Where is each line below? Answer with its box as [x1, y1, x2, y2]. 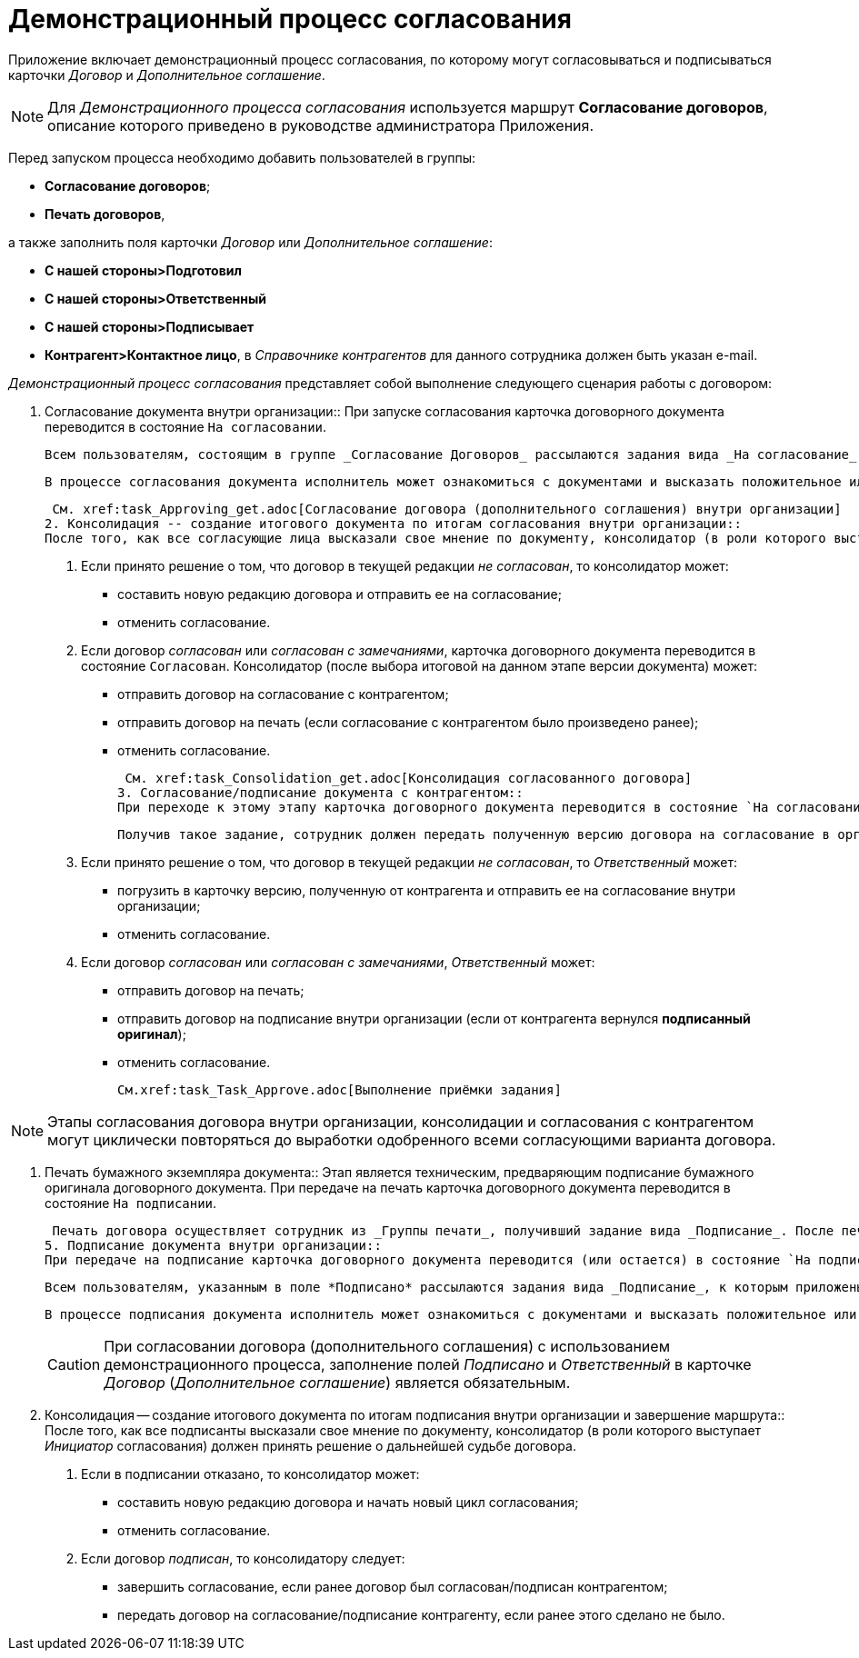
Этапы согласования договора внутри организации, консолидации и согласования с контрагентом [47, 1112, 754, 1131]
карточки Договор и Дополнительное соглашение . [8, 66, 325, 83]
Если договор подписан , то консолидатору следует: [81, 1550, 405, 1566]
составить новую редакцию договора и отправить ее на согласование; [117, 585, 563, 602]
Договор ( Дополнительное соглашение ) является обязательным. [104, 1373, 571, 1392]
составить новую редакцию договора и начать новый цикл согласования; [117, 1493, 579, 1510]
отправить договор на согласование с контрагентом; [117, 685, 449, 702]
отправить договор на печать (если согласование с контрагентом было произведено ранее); [117, 714, 699, 730]
